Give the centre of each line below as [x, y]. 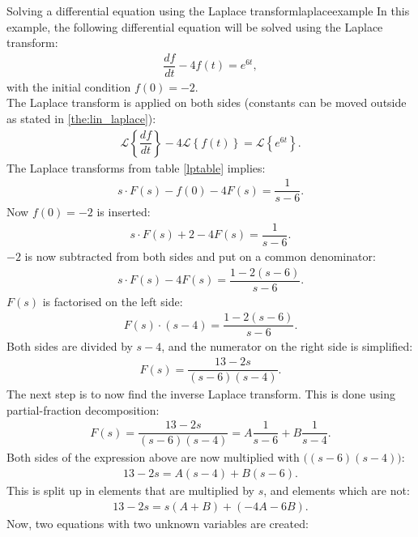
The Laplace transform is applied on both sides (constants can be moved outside [207, 102]
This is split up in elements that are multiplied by [131, 490]
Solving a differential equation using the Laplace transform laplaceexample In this [208, 11]
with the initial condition [69, 86]
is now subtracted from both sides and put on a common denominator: [200, 256]
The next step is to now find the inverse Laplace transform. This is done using [201, 394]
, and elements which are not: [337, 490]
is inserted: [124, 212]
